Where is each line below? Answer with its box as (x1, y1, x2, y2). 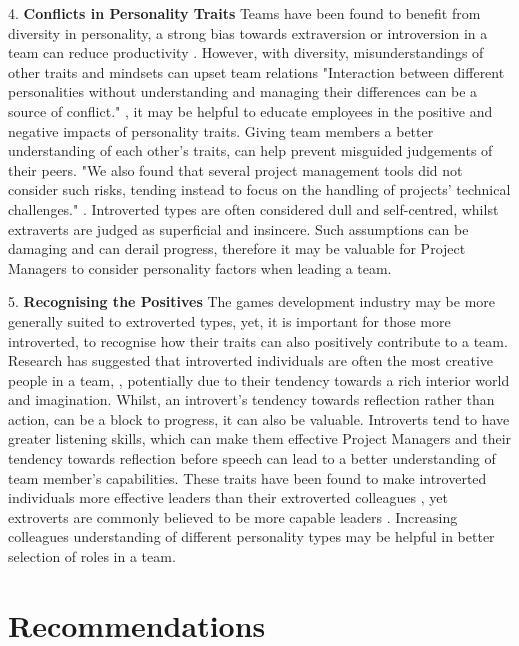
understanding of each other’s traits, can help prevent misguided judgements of (8, 140, 493, 161)
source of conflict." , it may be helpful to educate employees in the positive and (8, 100, 493, 121)
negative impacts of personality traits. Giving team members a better (8, 120, 434, 141)
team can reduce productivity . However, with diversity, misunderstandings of (8, 42, 484, 63)
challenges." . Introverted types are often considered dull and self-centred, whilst (8, 198, 499, 219)
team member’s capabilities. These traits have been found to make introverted (8, 467, 487, 488)
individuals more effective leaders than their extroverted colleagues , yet (8, 487, 448, 508)
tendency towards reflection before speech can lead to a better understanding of (8, 448, 496, 469)
